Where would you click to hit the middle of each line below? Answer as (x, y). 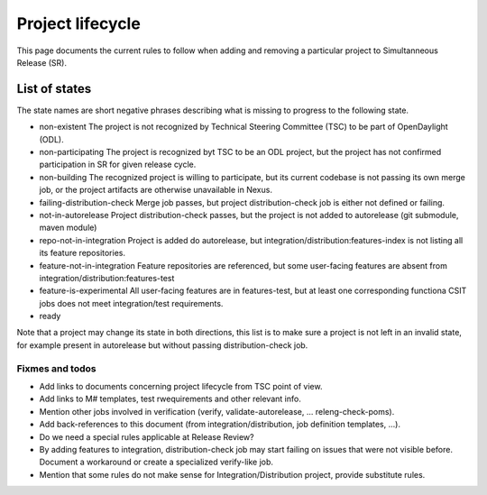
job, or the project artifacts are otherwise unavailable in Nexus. (156, 190)
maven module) (68, 228)
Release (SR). (42, 62)
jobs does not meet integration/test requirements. (131, 303)
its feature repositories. (83, 253)
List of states (54, 89)
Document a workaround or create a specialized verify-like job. (156, 462)
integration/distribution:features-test (107, 278)
